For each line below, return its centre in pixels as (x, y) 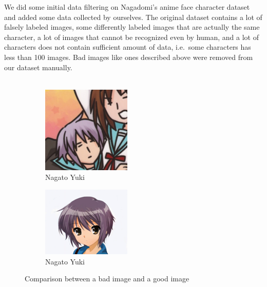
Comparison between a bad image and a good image (107, 279)
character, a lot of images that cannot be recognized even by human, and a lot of (132, 37)
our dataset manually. (38, 67)
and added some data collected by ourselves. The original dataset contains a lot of (133, 17)
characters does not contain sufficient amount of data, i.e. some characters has (128, 47)
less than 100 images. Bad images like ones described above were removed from (129, 57)
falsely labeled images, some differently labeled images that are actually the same (132, 27)
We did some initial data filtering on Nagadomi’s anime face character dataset (127, 7)
